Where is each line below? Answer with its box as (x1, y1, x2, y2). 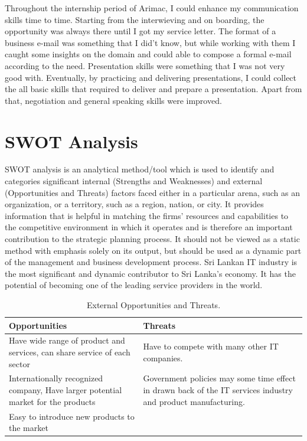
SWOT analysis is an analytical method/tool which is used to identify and (5, 163, 275, 175)
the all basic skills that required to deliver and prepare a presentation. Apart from (5, 83, 302, 95)
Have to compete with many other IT (143, 340, 279, 352)
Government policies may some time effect (143, 372, 296, 384)
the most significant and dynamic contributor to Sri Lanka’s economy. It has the (5, 267, 296, 279)
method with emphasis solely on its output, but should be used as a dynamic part (5, 244, 302, 256)
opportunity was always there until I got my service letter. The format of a (5, 25, 276, 37)
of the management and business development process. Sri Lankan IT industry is (5, 256, 298, 268)
